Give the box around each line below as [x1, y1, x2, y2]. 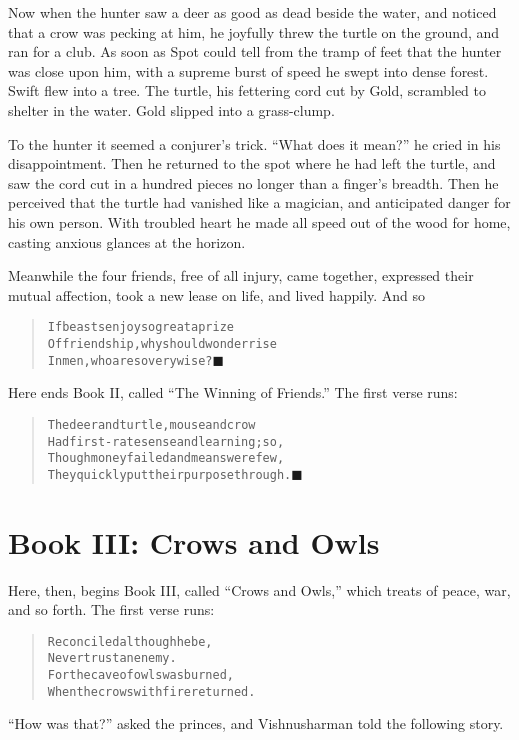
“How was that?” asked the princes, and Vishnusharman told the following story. [8, 713, 504, 734]
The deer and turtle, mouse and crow [47, 417, 256, 432]
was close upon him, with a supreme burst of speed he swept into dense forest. [8, 60, 489, 81]
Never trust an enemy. [47, 651, 177, 666]
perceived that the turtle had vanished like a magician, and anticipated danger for [8, 192, 511, 213]
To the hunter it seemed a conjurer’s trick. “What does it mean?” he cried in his [8, 133, 501, 154]
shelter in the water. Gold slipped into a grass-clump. [8, 99, 335, 120]
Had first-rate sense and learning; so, [47, 434, 285, 449]
